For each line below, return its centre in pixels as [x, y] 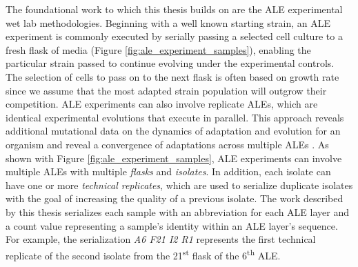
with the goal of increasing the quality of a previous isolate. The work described [175, 198]
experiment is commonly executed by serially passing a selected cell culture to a [174, 36]
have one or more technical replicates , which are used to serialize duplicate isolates [179, 185]
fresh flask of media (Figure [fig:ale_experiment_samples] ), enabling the [158, 49]
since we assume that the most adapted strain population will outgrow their [166, 90]
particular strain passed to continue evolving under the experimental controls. [170, 63]
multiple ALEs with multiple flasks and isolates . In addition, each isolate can [168, 171]
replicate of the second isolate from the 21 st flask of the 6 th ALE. [143, 254]
